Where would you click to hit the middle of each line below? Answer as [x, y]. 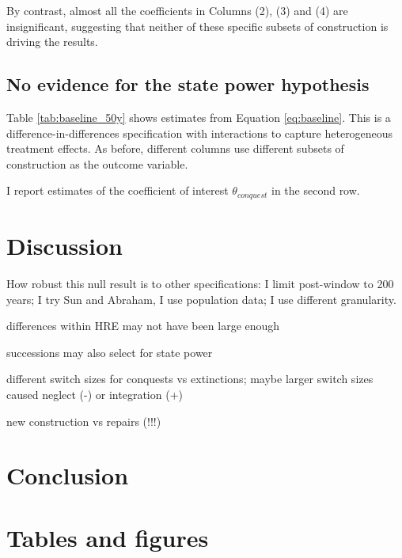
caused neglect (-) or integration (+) [95, 394]
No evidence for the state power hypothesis [188, 84]
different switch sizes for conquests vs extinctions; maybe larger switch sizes [190, 379]
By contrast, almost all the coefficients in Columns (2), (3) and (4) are [177, 10]
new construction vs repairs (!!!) [84, 421]
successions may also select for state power [110, 352]
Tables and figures [108, 537]
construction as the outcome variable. [97, 163]
